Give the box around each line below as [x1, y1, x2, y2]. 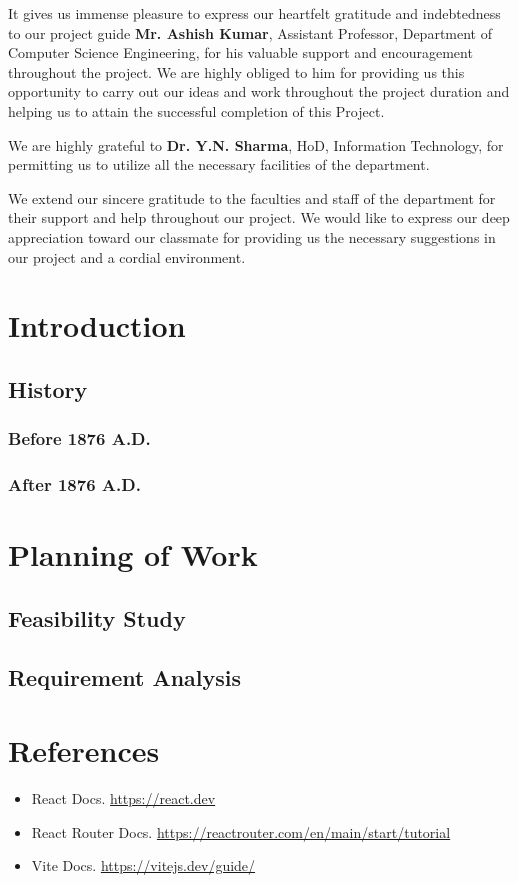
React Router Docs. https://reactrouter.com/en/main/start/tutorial [31, 821, 451, 842]
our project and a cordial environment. [8, 246, 246, 267]
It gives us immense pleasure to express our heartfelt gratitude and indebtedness [8, 3, 501, 23]
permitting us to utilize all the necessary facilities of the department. [8, 154, 430, 175]
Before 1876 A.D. [8, 426, 151, 451]
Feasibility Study [8, 602, 186, 633]
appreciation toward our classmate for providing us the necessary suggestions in [8, 226, 496, 247]
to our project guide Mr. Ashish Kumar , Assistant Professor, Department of [8, 22, 492, 43]
